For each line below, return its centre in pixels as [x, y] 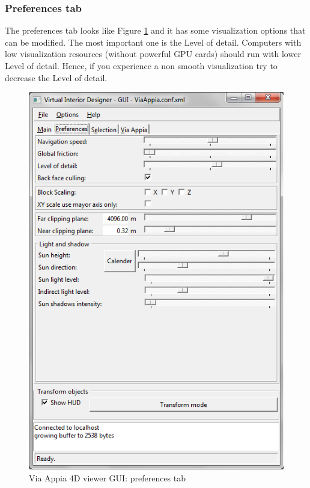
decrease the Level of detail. [56, 77]
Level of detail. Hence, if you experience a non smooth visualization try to [141, 66]
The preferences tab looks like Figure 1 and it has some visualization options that [155, 30]
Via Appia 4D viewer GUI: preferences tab [108, 477]
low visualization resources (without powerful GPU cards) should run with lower [153, 54]
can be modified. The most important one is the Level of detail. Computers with [153, 42]
